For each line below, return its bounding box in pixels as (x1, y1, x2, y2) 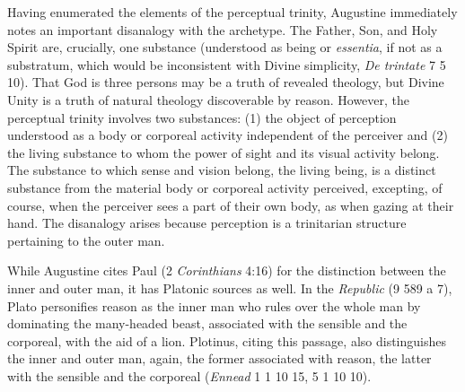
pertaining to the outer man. (7, 231, 165, 249)
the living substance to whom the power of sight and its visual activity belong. (7, 143, 440, 161)
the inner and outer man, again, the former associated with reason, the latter (7, 349, 432, 368)
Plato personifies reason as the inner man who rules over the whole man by (7, 296, 421, 315)
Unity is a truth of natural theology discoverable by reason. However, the (7, 90, 410, 109)
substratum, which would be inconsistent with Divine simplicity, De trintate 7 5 (7, 55, 446, 74)
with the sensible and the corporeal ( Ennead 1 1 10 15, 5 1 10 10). (7, 366, 372, 385)
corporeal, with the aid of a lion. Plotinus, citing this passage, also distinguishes (7, 331, 446, 350)
